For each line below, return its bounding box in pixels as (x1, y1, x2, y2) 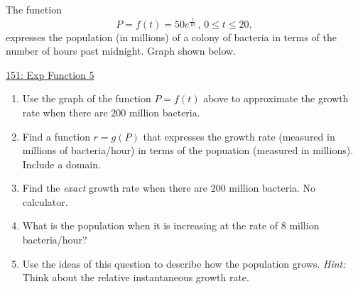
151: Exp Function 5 (6, 67, 94, 82)
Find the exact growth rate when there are (22, 180, 207, 195)
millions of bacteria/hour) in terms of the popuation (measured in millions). (22, 143, 354, 158)
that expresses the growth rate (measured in (143, 129, 335, 143)
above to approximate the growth (203, 91, 349, 106)
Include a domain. (22, 156, 101, 171)
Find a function (22, 129, 90, 143)
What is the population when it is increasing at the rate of (22, 218, 278, 233)
